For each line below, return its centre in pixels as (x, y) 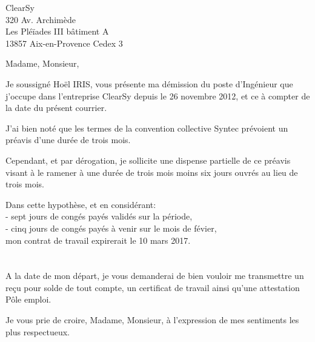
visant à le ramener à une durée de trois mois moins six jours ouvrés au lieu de (152, 172)
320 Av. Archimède (41, 19)
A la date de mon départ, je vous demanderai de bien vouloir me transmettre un (155, 276)
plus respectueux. (38, 331)
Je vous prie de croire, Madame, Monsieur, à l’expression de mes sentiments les (152, 320)
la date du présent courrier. (56, 108)
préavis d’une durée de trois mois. (68, 140)
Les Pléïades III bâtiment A (57, 31)
